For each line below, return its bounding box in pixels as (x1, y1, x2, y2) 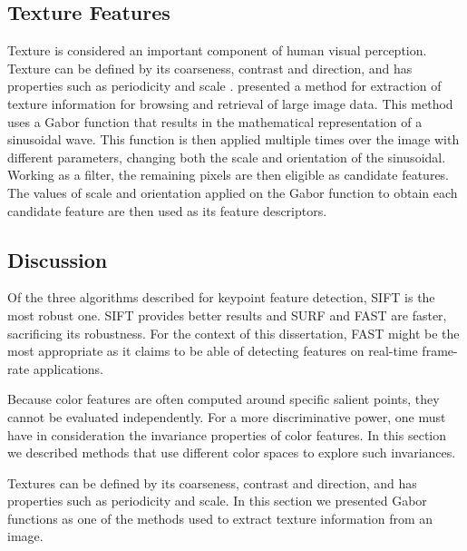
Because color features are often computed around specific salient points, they (7, 389, 440, 408)
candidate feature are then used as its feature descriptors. (7, 201, 327, 220)
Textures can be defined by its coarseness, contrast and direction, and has (7, 473, 417, 492)
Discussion (7, 245, 108, 273)
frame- (422, 341, 458, 360)
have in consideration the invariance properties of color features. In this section (7, 425, 447, 444)
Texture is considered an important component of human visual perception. (7, 41, 427, 60)
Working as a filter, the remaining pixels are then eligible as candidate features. (7, 165, 450, 184)
